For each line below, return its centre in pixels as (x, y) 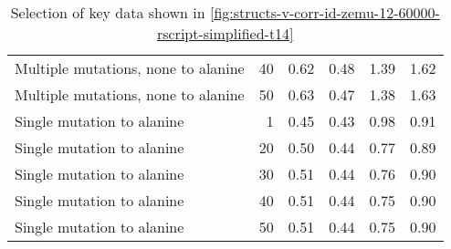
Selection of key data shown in (108, 12)
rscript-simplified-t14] (225, 33)
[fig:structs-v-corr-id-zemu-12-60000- (325, 12)
